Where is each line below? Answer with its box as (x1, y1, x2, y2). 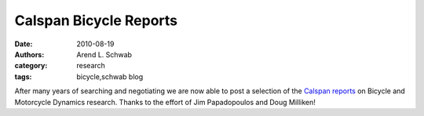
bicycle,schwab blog (76, 71, 144, 82)
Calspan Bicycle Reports (14, 12, 178, 29)
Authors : (14, 49, 45, 59)
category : (14, 61, 48, 71)
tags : (14, 71, 32, 82)
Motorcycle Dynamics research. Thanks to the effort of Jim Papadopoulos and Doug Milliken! (14, 97, 316, 107)
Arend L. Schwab (76, 49, 133, 59)
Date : (14, 39, 33, 49)
